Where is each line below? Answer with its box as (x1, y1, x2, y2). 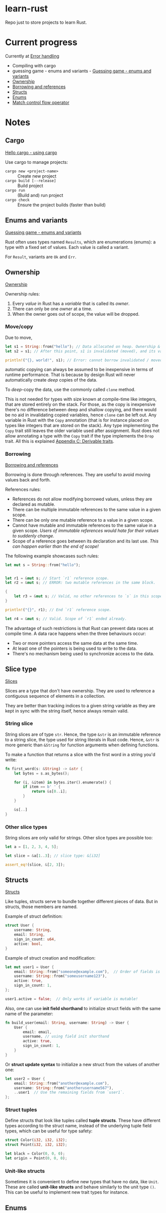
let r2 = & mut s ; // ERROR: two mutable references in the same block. (5, 580, 156, 585)
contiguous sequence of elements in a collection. (5, 693, 105, 699)
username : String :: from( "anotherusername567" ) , (14, 1085, 114, 1090)
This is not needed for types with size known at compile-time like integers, (5, 396, 157, 402)
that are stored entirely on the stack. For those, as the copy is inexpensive (5, 401, 156, 407)
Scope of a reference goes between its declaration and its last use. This (12, 538, 159, 544)
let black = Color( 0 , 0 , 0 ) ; (5, 1151, 65, 1156)
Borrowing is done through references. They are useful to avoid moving (5, 471, 151, 478)
